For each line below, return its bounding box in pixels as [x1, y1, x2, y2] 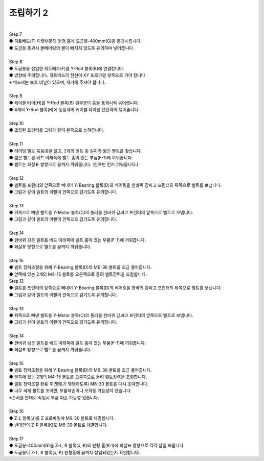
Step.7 [9, 31, 22, 37]
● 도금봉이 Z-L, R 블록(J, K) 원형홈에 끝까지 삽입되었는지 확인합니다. [9, 449, 140, 455]
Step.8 [9, 59, 22, 65]
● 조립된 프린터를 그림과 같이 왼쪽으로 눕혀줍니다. [9, 127, 105, 133]
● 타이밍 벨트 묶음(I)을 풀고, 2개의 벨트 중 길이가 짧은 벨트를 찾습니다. [9, 147, 142, 154]
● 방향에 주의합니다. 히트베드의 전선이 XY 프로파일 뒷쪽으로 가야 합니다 [9, 73, 145, 78]
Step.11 [9, 141, 23, 147]
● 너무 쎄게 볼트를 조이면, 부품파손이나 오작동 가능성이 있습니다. [9, 388, 132, 394]
